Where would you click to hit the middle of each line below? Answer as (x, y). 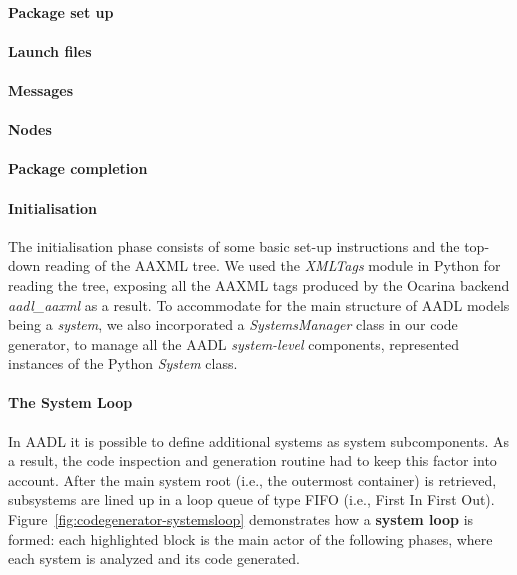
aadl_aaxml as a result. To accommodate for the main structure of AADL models (259, 304)
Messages (40, 89)
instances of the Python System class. (123, 363)
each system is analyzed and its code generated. (154, 558)
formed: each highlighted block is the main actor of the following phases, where (250, 538)
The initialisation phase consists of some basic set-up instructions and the (234, 245)
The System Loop (70, 402)
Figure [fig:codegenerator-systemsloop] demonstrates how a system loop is (241, 519)
